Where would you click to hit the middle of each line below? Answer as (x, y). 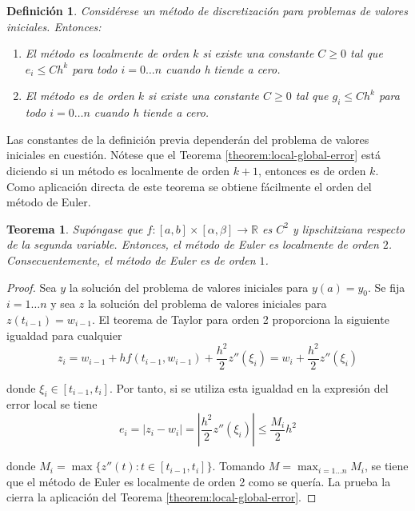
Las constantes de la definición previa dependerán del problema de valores (188, 139)
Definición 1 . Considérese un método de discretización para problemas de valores (207, 10)
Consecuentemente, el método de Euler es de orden (131, 259)
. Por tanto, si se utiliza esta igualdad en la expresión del (249, 387)
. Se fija (387, 287)
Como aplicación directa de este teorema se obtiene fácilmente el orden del (189, 186)
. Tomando (239, 466)
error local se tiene (52, 404)
